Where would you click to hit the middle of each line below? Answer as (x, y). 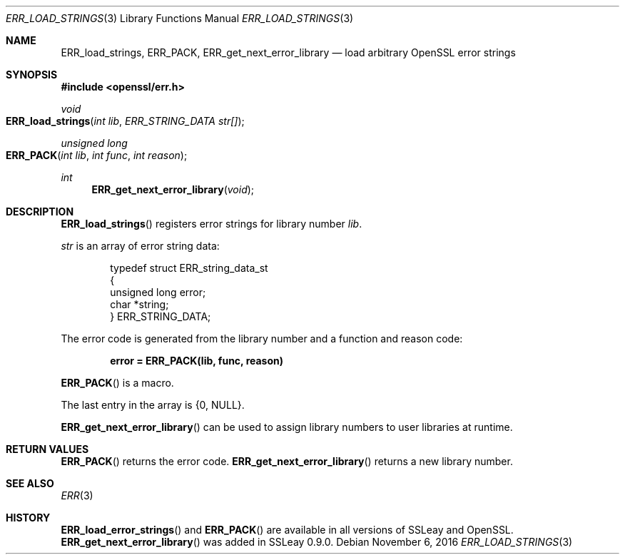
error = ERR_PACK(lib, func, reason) (197, 361)
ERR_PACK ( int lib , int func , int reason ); (97, 155)
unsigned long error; (158, 292)
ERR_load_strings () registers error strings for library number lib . (212, 224)
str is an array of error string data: (140, 246)
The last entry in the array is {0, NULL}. (153, 405)
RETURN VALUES (47, 449)
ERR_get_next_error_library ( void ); (173, 189)
